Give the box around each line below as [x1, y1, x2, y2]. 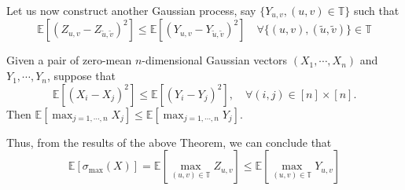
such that [353, 2, 399, 18]
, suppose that [46, 68, 116, 84]
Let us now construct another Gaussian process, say [6, 2, 256, 18]
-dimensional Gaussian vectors [142, 52, 288, 68]
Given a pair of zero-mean [6, 52, 132, 68]
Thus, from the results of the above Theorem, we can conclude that [6, 133, 332, 150]
